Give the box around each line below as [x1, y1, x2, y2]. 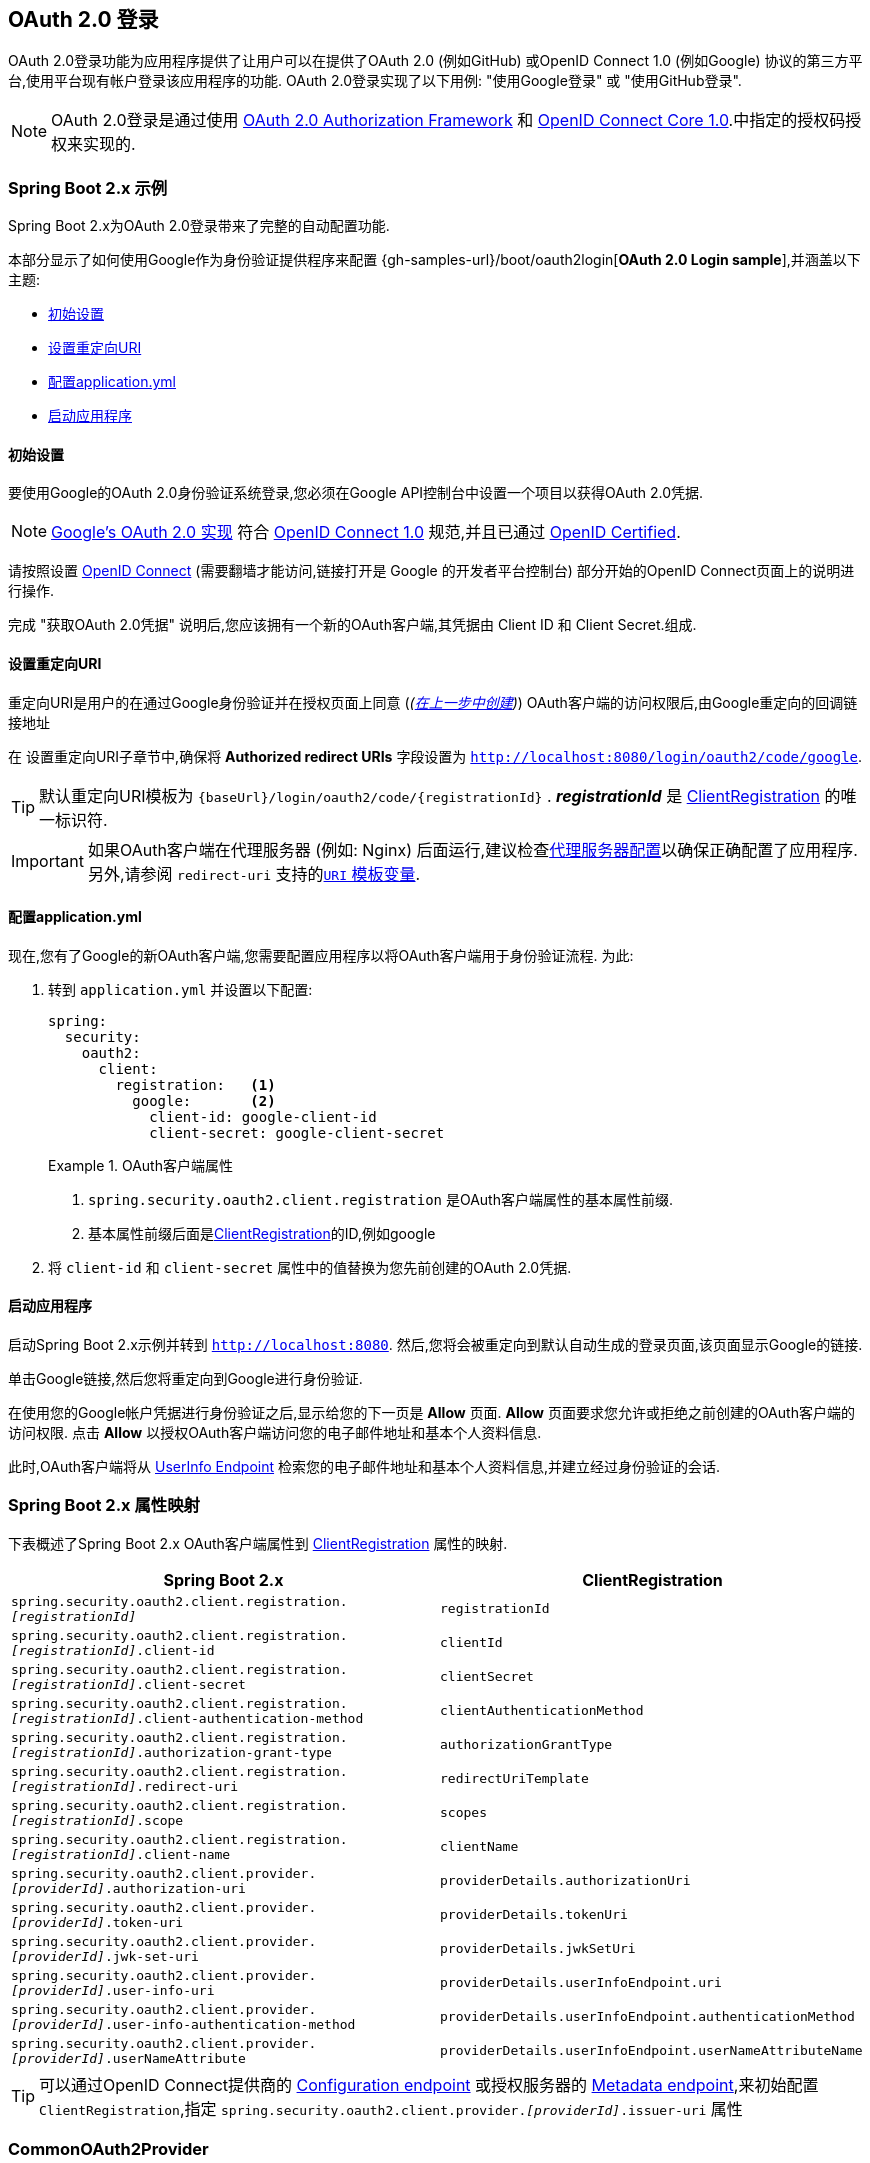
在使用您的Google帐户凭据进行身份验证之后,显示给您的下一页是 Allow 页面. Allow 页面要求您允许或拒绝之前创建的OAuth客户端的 [8, 1404, 855, 1422]
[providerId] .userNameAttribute [11, 2050, 246, 2066]
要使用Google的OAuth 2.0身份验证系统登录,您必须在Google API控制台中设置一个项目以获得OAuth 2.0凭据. [8, 484, 704, 502]
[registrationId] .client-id [11, 1642, 215, 1658]
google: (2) [132, 1092, 276, 1109]
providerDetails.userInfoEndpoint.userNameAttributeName [440, 2043, 863, 2059]
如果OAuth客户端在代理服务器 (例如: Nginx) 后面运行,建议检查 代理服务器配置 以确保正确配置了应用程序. [87, 839, 858, 860]
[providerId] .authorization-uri [11, 1880, 246, 1896]
